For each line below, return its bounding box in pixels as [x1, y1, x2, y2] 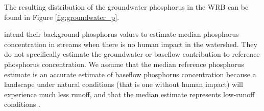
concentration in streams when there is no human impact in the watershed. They [4, 38, 257, 49]
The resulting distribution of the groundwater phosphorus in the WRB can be [4, 2, 249, 12]
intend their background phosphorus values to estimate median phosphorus [4, 29, 239, 39]
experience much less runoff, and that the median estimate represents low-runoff [4, 88, 255, 99]
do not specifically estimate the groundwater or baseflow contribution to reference [4, 49, 260, 59]
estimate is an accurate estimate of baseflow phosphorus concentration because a [4, 69, 256, 79]
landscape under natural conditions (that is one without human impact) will [4, 79, 243, 90]
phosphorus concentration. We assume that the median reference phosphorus [4, 58, 244, 69]
